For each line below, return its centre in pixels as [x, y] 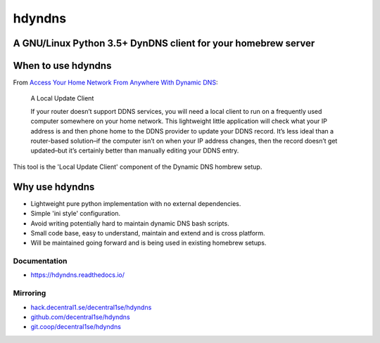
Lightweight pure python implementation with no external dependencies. [136, 203]
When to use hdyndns [62, 66]
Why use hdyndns [54, 187]
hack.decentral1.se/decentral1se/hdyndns [91, 307]
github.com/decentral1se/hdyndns [80, 317]
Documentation [40, 261]
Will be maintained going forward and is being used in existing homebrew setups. [148, 243]
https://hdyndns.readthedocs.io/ [78, 275]
